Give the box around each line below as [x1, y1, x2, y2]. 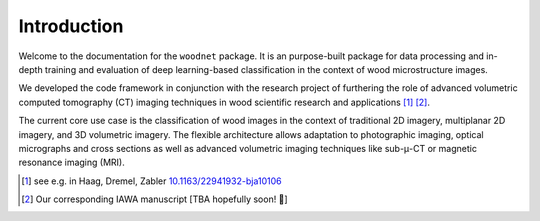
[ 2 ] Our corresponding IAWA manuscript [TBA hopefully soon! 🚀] [21, 193, 289, 205]
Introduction [18, 15, 124, 37]
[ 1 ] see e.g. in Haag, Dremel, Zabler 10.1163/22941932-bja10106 [21, 175, 282, 187]
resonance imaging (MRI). [18, 156, 125, 169]
